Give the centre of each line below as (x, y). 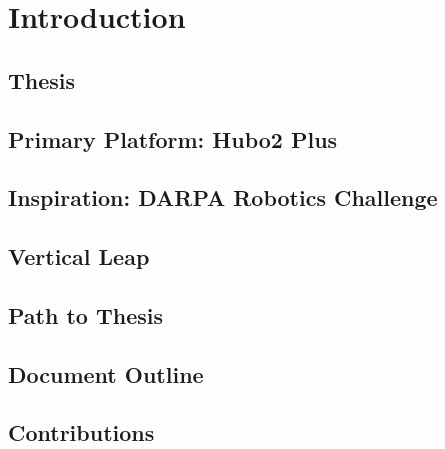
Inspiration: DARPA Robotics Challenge (223, 197)
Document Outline (106, 373)
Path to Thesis (85, 314)
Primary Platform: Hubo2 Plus (173, 138)
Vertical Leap (79, 256)
